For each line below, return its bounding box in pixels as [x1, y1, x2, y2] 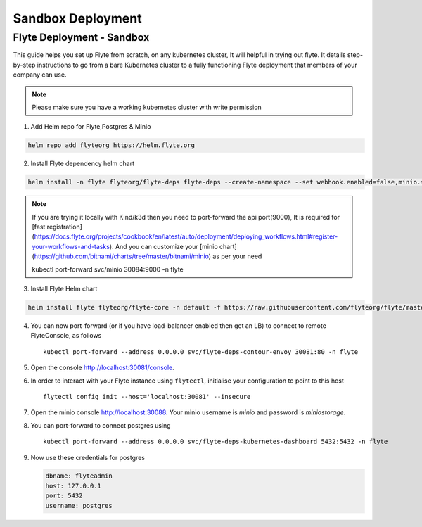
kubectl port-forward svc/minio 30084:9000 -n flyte [32, 265, 184, 274]
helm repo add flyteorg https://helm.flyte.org [27, 141, 195, 149]
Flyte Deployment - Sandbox [13, 31, 150, 44]
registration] [46, 222, 82, 231]
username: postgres [45, 502, 113, 509]
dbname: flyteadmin [45, 472, 113, 480]
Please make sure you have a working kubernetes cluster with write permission [32, 103, 262, 111]
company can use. [13, 70, 67, 79]
